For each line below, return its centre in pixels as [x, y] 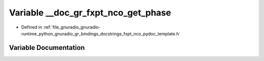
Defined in [32, 27]
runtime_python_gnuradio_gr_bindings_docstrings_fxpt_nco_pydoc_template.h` [101, 33]
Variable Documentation [47, 48]
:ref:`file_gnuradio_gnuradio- [72, 27]
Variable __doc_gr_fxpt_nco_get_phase [90, 13]
